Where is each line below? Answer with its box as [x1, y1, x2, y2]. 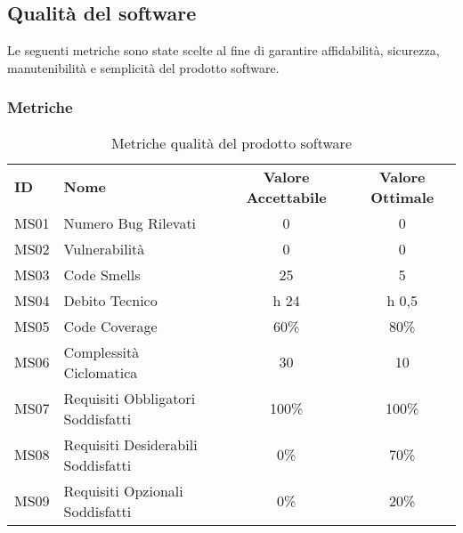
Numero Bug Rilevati [63, 212, 197, 233]
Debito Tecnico [63, 289, 158, 311]
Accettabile [246, 186, 327, 207]
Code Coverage [63, 315, 158, 336]
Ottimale [370, 186, 435, 207]
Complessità [63, 341, 140, 362]
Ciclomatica [63, 361, 138, 383]
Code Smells [63, 263, 141, 285]
